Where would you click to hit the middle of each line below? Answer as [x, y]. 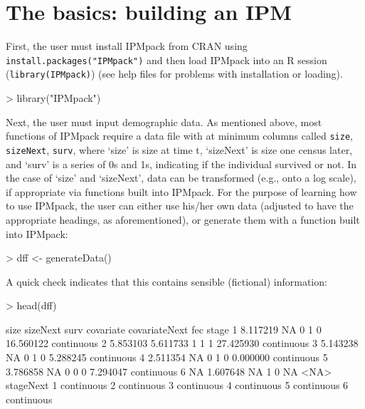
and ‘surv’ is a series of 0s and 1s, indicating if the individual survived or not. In [181, 164]
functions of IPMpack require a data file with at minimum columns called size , [179, 136]
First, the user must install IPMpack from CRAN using [127, 46]
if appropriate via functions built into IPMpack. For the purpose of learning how [181, 191]
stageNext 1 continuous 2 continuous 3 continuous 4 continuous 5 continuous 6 [177, 385]
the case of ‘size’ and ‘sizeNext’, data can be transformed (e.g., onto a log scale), [181, 178]
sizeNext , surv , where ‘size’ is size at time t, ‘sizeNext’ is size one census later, [179, 149]
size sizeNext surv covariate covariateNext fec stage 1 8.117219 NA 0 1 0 [164, 329]
